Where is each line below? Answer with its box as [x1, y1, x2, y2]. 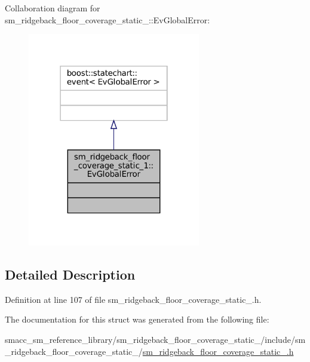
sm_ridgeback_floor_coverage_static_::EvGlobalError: [5, 13, 210, 26]
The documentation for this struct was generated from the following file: [5, 313, 269, 326]
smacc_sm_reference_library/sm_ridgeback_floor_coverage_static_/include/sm [5, 333, 306, 345]
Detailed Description [5, 265, 136, 283]
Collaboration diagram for [5, 2, 100, 14]
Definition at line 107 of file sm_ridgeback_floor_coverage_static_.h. [5, 293, 262, 305]
